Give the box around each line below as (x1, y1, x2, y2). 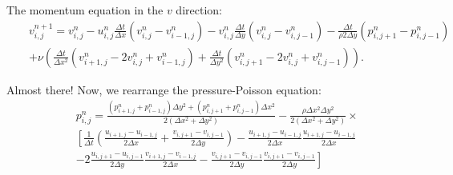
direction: (176, 2, 222, 18)
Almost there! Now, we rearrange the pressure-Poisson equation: (6, 81, 322, 97)
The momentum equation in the (6, 2, 164, 18)
